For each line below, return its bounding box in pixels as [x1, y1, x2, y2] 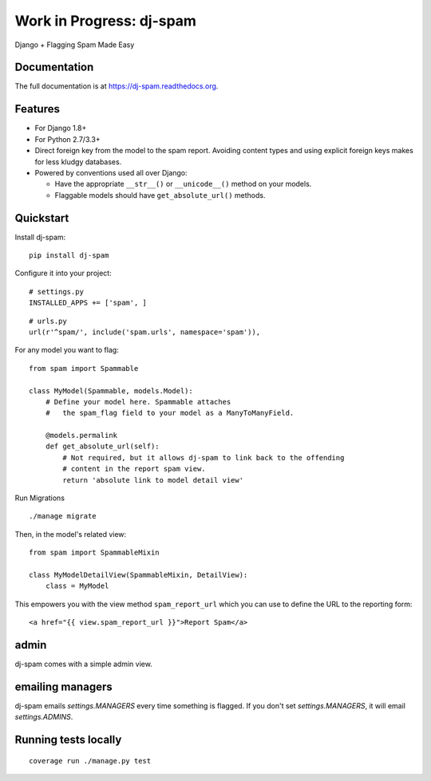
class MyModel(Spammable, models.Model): [29, 386, 193, 395]
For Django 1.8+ [34, 124, 87, 133]
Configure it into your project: [14, 268, 112, 278]
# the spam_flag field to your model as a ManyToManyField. [45, 408, 295, 418]
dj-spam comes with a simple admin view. [14, 659, 153, 669]
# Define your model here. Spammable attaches [45, 397, 231, 406]
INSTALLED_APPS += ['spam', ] [29, 298, 148, 307]
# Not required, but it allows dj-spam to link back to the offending [62, 453, 345, 462]
